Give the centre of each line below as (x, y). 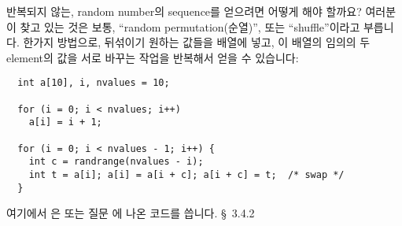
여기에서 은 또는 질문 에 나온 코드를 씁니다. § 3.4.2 (131, 213)
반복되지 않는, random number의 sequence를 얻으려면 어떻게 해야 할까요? (184, 11)
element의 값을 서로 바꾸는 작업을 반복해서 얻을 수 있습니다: (153, 57)
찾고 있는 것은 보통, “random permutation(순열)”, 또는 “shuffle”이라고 (190, 26)
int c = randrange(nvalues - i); (116, 162)
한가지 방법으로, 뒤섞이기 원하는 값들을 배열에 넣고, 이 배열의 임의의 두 (197, 42)
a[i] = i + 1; (65, 122)
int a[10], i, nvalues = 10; (94, 83)
